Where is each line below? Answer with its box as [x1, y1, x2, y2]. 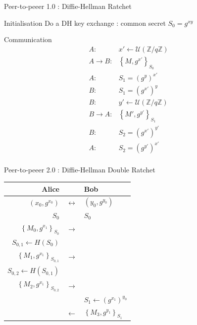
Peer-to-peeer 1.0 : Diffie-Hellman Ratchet [4, 1, 132, 11]
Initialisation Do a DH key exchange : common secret [4, 17, 166, 28]
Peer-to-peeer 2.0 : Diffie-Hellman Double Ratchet [4, 164, 155, 175]
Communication [4, 34, 52, 45]
